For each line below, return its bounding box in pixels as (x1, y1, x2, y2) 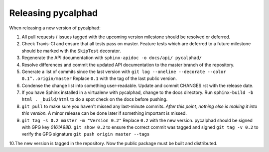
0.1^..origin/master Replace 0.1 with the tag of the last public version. (21, 76, 177, 81)
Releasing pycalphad (9, 7, 98, 18)
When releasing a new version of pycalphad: (9, 25, 101, 31)
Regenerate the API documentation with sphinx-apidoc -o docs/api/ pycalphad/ (21, 55, 202, 61)
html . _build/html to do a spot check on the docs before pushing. (21, 96, 168, 102)
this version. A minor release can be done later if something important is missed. (21, 110, 187, 116)
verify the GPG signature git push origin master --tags (21, 131, 150, 137)
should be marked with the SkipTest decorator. (21, 48, 122, 54)
